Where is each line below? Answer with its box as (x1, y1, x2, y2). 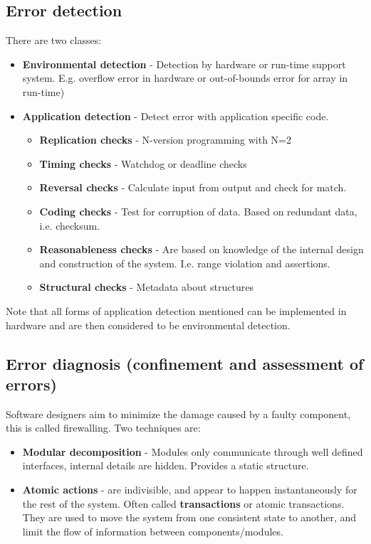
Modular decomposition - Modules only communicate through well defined (22, 444, 363, 459)
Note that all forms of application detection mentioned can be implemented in (6, 303, 347, 318)
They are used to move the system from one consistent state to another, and (22, 510, 357, 525)
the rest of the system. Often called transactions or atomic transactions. (22, 496, 345, 511)
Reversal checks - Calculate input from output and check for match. (39, 180, 347, 195)
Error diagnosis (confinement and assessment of (6, 352, 364, 374)
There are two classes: (6, 33, 102, 48)
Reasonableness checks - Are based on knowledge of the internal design (39, 242, 364, 257)
